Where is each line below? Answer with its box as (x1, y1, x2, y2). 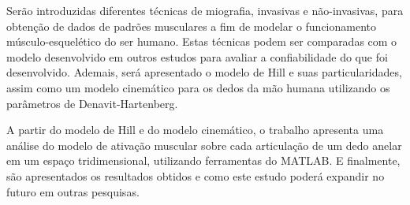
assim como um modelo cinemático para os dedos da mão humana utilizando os (6, 79, 390, 95)
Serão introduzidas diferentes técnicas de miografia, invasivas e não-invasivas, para (6, 2, 404, 18)
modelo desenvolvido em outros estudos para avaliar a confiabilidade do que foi (6, 48, 388, 65)
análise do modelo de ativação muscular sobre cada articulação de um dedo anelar (6, 136, 402, 153)
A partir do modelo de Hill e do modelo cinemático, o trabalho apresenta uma (6, 121, 384, 138)
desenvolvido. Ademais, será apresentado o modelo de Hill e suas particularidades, (6, 64, 402, 80)
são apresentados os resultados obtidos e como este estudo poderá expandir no (6, 167, 385, 184)
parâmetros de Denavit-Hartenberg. (6, 95, 178, 111)
